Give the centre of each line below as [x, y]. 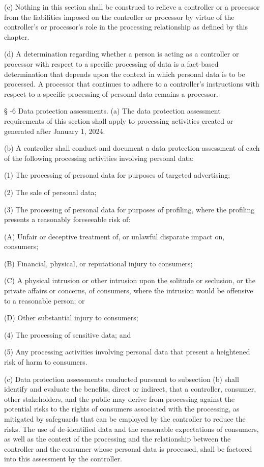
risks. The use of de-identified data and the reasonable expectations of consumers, [131, 429]
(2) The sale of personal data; [50, 192]
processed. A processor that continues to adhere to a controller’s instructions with [132, 84]
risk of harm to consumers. [46, 362]
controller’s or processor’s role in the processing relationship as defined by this [126, 27]
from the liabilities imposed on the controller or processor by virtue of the [119, 17]
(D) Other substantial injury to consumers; [71, 318]
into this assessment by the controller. [63, 459]
